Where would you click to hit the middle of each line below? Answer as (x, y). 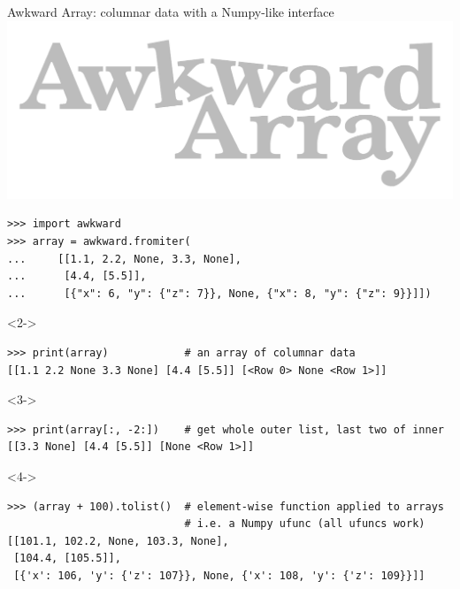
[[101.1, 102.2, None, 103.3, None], (118, 541)
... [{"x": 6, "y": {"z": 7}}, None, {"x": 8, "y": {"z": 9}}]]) (219, 293)
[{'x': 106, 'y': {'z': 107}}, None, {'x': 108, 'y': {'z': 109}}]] (219, 575)
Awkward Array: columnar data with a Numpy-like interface (171, 11)
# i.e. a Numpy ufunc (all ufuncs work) (305, 524)
